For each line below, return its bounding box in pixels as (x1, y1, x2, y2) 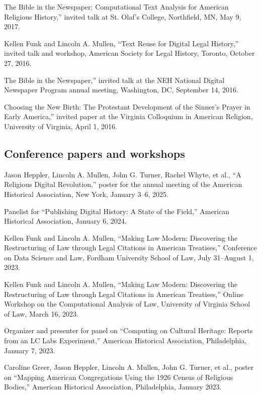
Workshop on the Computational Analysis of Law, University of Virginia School (4, 299, 250, 309)
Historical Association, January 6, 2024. (4, 216, 127, 226)
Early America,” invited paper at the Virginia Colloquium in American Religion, (4, 111, 253, 122)
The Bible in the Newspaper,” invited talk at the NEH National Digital (4, 74, 225, 85)
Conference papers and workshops (4, 145, 185, 161)
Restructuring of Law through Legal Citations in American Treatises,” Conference (4, 242, 257, 253)
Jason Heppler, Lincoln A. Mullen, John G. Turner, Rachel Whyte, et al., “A (4, 169, 241, 179)
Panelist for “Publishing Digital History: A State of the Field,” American (4, 206, 229, 216)
